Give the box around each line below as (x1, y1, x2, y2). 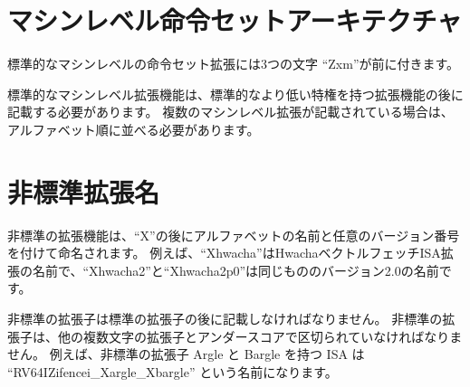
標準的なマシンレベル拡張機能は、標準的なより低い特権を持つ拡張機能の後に (7, 84, 464, 103)
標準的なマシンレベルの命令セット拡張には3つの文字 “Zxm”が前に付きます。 (7, 54, 460, 73)
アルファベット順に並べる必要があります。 (7, 119, 260, 138)
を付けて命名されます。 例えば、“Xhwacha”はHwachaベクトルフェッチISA (7, 243, 441, 262)
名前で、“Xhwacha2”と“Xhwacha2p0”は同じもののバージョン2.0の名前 (32, 260, 439, 279)
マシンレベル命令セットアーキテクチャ (7, 2, 463, 39)
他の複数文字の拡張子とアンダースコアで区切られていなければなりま (57, 326, 463, 345)
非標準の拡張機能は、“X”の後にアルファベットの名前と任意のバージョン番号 (7, 225, 460, 244)
